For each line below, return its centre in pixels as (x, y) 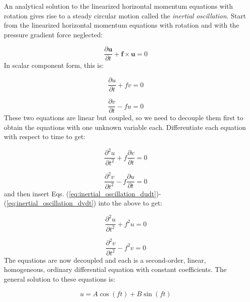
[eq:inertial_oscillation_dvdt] (50, 203)
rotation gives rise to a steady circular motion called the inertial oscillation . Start (125, 15)
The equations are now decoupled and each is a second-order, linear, (105, 260)
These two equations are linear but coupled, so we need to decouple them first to (124, 118)
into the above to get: (130, 203)
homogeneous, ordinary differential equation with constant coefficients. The (115, 269)
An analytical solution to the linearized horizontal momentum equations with (118, 6)
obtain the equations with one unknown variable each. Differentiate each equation (125, 127)
